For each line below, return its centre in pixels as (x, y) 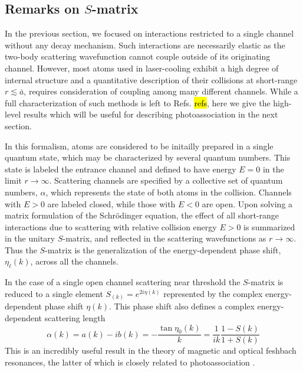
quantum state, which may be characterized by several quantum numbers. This (148, 157)
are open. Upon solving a (247, 203)
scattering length (75, 317)
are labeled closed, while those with (111, 203)
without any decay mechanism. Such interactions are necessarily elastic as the (145, 45)
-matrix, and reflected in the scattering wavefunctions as (164, 238)
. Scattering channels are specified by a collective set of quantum (166, 180)
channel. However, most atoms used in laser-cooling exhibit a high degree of (142, 68)
